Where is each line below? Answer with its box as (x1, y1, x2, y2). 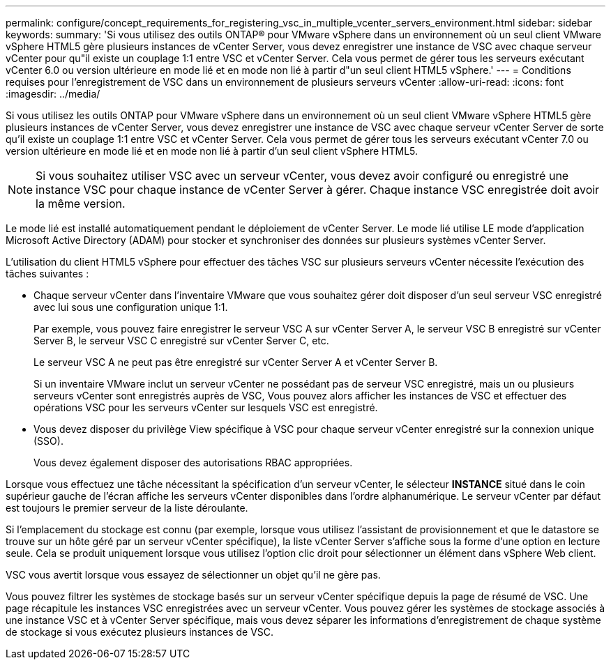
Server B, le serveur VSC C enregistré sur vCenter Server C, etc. (33, 335, 329, 346)
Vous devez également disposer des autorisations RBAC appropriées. (33, 457, 353, 468)
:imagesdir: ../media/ (6, 88, 100, 100)
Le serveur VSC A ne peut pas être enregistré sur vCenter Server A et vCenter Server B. (33, 356, 438, 368)
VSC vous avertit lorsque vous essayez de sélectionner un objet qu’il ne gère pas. (6, 569, 381, 581)
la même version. (36, 197, 126, 211)
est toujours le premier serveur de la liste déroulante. (6, 502, 248, 514)
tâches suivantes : (6, 268, 89, 280)
